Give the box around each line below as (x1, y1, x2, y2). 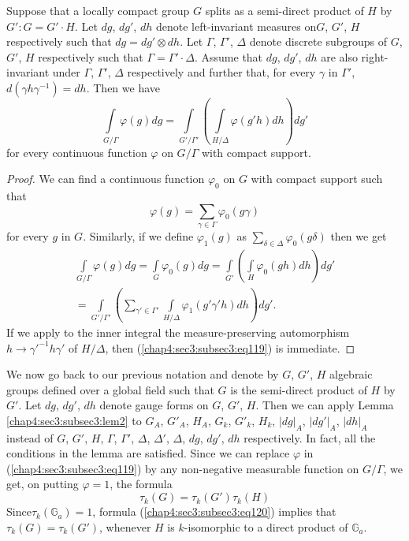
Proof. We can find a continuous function (6, 170, 205, 187)
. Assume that (194, 48, 263, 65)
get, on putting (6, 476, 79, 492)
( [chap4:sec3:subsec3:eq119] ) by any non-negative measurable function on (6, 460, 359, 476)
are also (321, 48, 358, 65)
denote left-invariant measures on (155, 17, 317, 34)
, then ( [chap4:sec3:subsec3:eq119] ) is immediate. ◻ (105, 339, 355, 356)
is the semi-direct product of (230, 381, 367, 397)
